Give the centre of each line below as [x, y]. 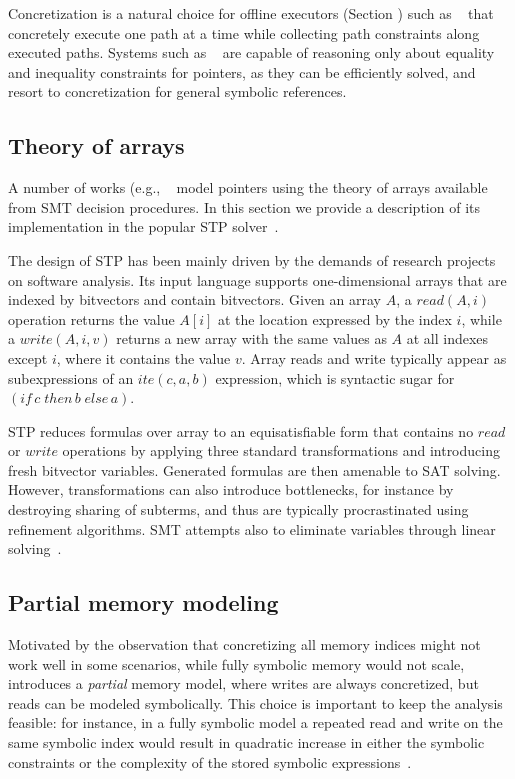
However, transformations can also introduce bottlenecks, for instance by [231, 489]
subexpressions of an [71, 377]
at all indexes [447, 338]
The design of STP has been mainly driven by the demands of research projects [252, 259]
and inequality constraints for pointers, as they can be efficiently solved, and [242, 71]
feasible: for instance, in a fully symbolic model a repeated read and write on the [255, 722]
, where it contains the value [143, 357]
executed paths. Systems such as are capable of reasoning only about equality [251, 52]
